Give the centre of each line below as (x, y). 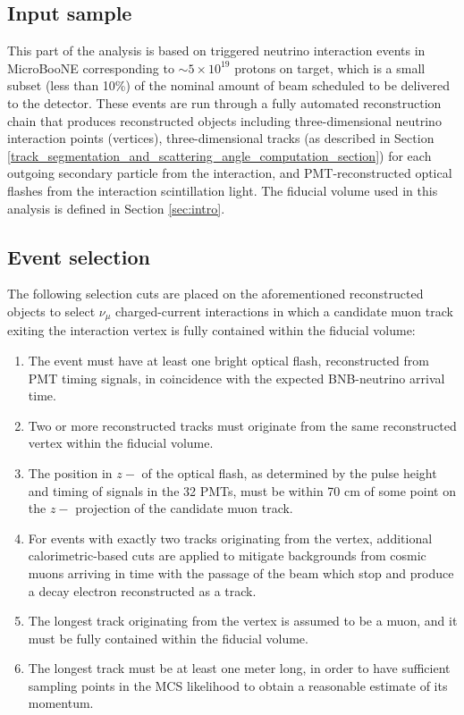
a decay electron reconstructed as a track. (142, 590)
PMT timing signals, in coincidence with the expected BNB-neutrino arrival (236, 378)
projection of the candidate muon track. (184, 508)
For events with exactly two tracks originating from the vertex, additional (230, 538)
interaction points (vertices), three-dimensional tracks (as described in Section (221, 138)
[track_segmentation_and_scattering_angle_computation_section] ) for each (219, 155)
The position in (70, 472)
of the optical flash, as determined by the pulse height (289, 472)
